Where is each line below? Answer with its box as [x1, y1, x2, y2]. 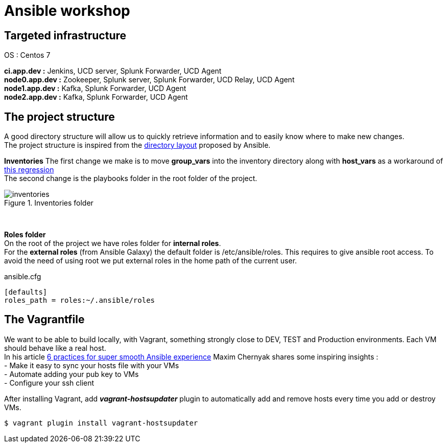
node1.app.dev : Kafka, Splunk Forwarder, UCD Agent [4, 84, 186, 93]
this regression [4, 165, 54, 174]
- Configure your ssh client [4, 378, 95, 387]
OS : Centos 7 [4, 51, 51, 60]
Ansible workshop [4, 2, 130, 19]
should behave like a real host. [4, 343, 106, 352]
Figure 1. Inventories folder [4, 198, 93, 208]
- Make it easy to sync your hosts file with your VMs [4, 361, 179, 370]
